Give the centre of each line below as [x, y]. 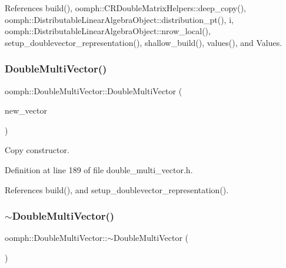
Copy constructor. [37, 150]
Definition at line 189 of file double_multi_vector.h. [99, 169]
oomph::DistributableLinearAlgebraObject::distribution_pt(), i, [119, 19]
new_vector [26, 110]
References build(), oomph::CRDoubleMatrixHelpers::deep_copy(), [126, 8]
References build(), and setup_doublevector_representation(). [117, 189]
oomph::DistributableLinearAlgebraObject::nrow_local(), [108, 31]
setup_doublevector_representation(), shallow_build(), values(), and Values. [144, 42]
